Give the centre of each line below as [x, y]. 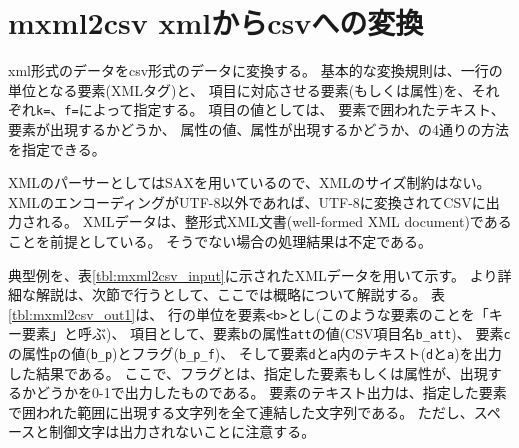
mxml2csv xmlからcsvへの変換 [216, 22]
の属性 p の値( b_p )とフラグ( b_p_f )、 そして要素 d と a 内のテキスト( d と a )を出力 [255, 353]
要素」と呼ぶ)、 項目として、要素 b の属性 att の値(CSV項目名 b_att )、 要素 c [266, 333]
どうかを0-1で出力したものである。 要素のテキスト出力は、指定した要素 [271, 392]
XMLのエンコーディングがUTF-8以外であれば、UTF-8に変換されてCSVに [247, 201]
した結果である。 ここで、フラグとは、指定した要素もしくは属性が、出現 [248, 372]
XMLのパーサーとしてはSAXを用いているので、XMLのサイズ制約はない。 [249, 182]
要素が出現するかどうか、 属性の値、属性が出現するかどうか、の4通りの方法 [259, 128]
